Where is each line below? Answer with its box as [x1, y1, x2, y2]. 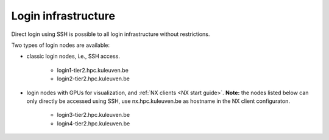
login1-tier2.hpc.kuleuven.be [57, 66, 129, 74]
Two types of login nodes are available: [11, 41, 110, 49]
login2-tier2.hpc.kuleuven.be [57, 75, 130, 82]
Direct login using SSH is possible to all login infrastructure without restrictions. [11, 30, 210, 38]
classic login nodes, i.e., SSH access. [26, 52, 120, 60]
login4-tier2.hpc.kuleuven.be [57, 119, 130, 127]
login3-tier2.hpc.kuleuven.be [57, 111, 130, 119]
